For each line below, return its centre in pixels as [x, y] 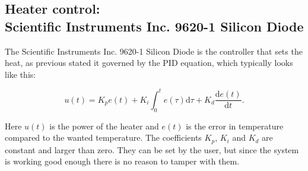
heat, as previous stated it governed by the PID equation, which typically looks [149, 63]
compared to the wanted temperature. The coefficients [103, 137]
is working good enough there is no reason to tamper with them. [122, 161]
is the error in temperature [235, 126]
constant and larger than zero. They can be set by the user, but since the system [152, 149]
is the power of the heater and [104, 126]
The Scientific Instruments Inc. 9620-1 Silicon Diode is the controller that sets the [154, 51]
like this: [20, 74]
